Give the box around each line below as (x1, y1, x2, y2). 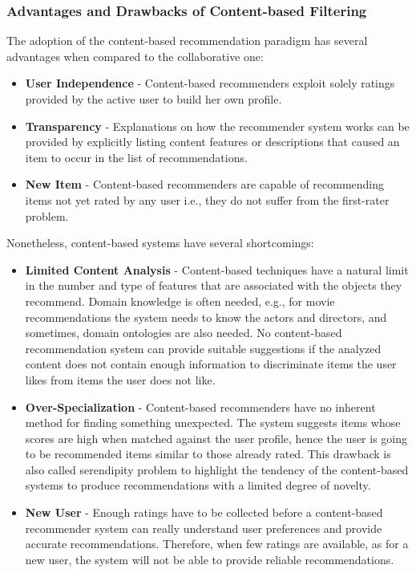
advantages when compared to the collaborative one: (6, 47, 264, 64)
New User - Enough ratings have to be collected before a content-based (25, 504, 383, 521)
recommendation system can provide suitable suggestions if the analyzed (25, 339, 382, 356)
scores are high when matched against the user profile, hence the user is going (25, 429, 408, 446)
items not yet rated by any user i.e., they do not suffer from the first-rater (25, 191, 390, 208)
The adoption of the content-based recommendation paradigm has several (6, 32, 368, 49)
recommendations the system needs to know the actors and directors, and (25, 308, 387, 325)
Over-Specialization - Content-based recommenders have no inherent (25, 398, 376, 415)
